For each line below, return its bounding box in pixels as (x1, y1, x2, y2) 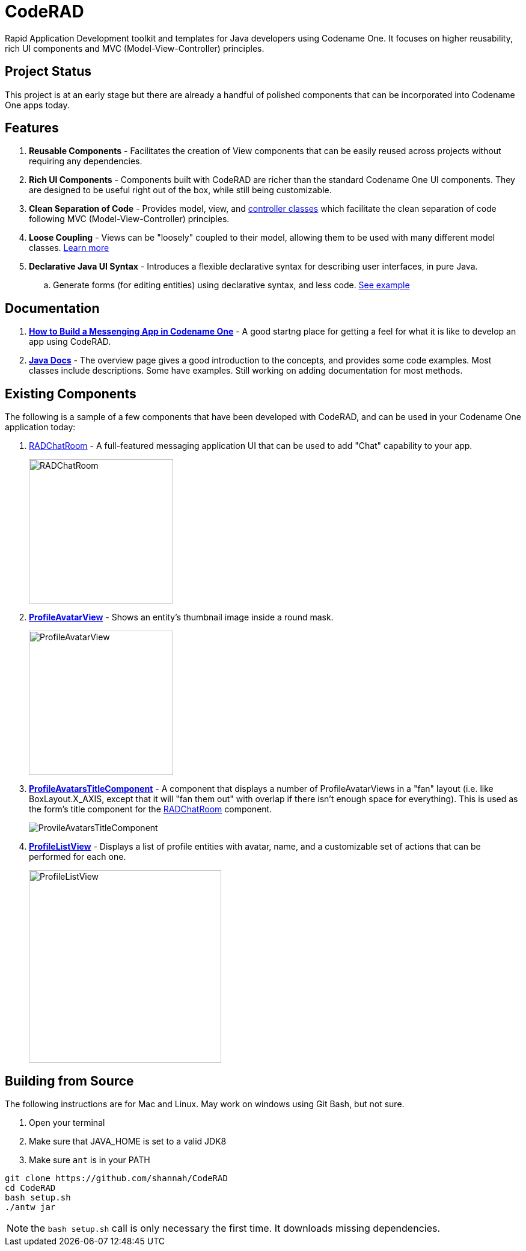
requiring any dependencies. (29, 156, 142, 167)
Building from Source (5, 1073, 134, 1089)
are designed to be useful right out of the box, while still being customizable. (29, 185, 332, 196)
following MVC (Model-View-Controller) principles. (29, 214, 230, 224)
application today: (5, 422, 76, 433)
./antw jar (5, 1202, 56, 1212)
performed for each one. (29, 851, 126, 862)
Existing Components (5, 386, 136, 401)
